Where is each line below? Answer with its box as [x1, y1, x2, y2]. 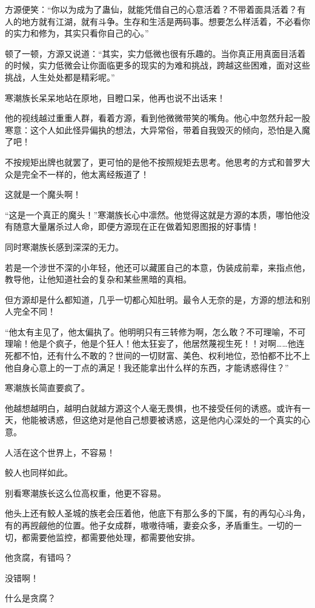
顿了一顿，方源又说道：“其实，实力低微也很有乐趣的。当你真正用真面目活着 [5, 47, 306, 59]
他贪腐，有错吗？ [5, 551, 73, 564]
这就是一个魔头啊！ [5, 188, 81, 201]
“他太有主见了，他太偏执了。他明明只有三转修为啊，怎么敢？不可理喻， [5, 325, 289, 338]
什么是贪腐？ [5, 592, 56, 604]
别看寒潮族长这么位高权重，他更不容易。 [5, 486, 166, 499]
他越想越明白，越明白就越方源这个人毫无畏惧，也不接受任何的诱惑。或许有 [5, 401, 302, 414]
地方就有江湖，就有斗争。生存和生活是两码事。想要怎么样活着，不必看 [21, 15, 302, 27]
